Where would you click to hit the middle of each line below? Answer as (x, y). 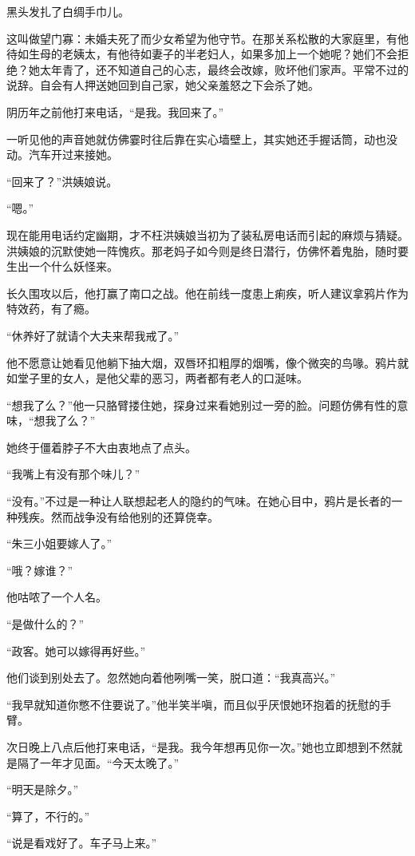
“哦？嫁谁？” (40, 570)
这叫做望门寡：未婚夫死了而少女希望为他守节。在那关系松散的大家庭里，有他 (207, 38)
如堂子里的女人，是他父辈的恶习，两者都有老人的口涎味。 (157, 378)
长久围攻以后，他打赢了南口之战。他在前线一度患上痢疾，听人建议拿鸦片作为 (207, 293)
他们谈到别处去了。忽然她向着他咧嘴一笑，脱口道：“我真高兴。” (171, 678)
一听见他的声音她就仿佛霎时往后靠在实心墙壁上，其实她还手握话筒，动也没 (202, 139)
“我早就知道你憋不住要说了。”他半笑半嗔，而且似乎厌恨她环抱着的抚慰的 (194, 704)
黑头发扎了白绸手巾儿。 (68, 11)
